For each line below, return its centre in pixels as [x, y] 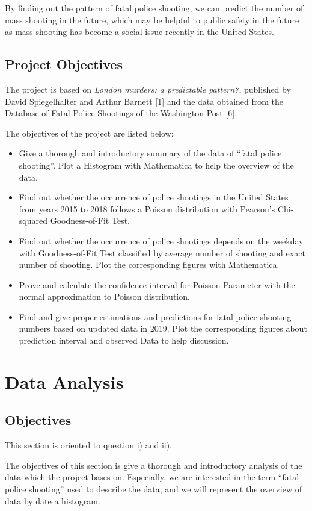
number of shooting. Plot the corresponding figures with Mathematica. [149, 265]
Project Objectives [64, 64]
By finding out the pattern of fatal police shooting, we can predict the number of [154, 8]
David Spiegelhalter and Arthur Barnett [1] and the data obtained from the [144, 101]
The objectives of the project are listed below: [89, 133]
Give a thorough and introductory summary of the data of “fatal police [150, 153]
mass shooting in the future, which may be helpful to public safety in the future [152, 20]
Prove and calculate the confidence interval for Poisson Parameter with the [157, 284]
